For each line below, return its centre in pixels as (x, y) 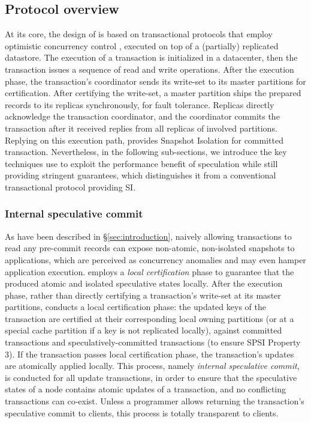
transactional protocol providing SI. (70, 187)
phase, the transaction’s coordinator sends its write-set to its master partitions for (155, 81)
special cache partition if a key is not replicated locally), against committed (144, 330)
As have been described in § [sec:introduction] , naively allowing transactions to (148, 236)
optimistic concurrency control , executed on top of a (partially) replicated (142, 45)
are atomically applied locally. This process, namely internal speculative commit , (152, 366)
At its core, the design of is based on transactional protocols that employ (139, 34)
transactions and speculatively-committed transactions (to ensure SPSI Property (153, 342)
